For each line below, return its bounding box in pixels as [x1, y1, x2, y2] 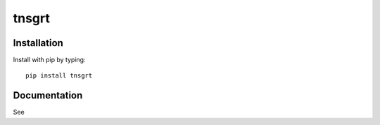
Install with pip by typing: [13, 56, 86, 64]
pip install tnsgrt [25, 72, 93, 80]
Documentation [13, 89, 83, 101]
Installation [13, 37, 63, 49]
